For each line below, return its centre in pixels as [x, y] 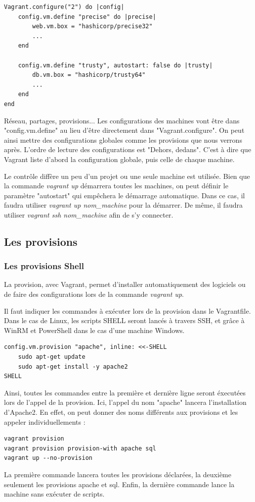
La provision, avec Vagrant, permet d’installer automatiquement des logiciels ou [125, 284]
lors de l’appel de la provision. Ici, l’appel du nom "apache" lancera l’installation [125, 402]
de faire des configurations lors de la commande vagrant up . [94, 294]
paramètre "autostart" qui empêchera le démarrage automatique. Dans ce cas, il [125, 195]
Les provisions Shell [44, 266]
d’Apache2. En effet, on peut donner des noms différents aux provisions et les [121, 412]
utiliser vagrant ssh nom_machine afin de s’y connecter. [89, 214]
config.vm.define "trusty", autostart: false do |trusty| [115, 65]
